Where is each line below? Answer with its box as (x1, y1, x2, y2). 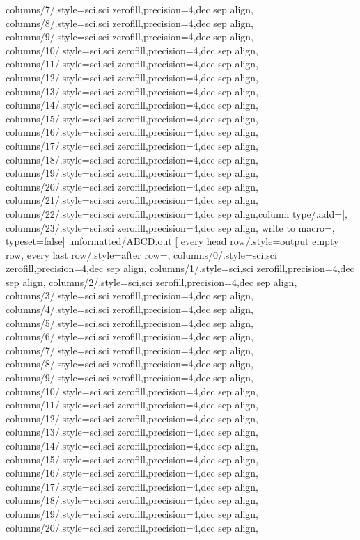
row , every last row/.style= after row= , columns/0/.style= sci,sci (6, 247, 277, 262)
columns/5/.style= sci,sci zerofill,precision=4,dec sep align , (6, 315, 254, 330)
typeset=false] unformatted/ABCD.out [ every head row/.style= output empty (6, 234, 339, 248)
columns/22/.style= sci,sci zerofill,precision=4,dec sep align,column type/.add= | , (6, 206, 347, 221)
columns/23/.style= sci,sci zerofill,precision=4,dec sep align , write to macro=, (6, 220, 335, 235)
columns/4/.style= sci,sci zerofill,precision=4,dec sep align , (6, 302, 254, 317)
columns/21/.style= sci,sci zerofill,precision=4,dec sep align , (6, 193, 259, 207)
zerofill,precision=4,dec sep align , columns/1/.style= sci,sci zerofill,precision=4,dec (6, 261, 354, 276)
